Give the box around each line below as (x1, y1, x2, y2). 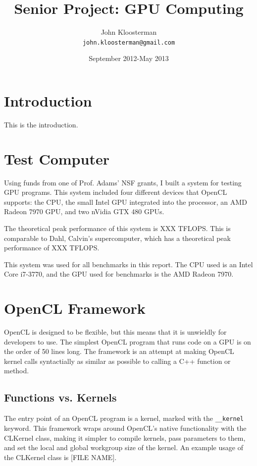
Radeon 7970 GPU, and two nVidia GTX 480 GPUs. (4, 206, 164, 217)
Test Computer (4, 148, 109, 169)
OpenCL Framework (4, 298, 146, 318)
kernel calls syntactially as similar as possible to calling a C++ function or (4, 355, 231, 366)
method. (4, 365, 29, 376)
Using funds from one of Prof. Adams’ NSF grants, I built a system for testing (4, 177, 242, 187)
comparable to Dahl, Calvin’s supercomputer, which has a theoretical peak (4, 233, 231, 243)
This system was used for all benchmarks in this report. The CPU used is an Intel (4, 259, 253, 269)
